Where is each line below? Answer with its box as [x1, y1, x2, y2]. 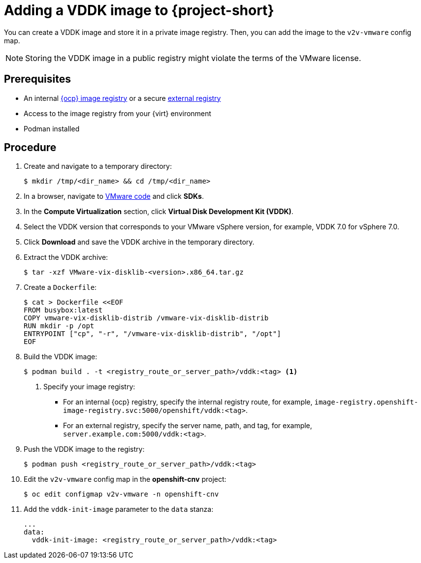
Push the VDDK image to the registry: [24, 445, 145, 454]
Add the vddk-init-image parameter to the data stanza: [24, 505, 214, 514]
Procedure [4, 141, 57, 154]
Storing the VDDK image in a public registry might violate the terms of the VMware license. [25, 53, 361, 63]
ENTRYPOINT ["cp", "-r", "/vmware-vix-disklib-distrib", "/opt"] [24, 330, 281, 338]
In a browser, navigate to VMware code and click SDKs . [24, 192, 204, 201]
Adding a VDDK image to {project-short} [4, 2, 274, 19]
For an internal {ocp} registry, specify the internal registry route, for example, [63, 398, 313, 407]
